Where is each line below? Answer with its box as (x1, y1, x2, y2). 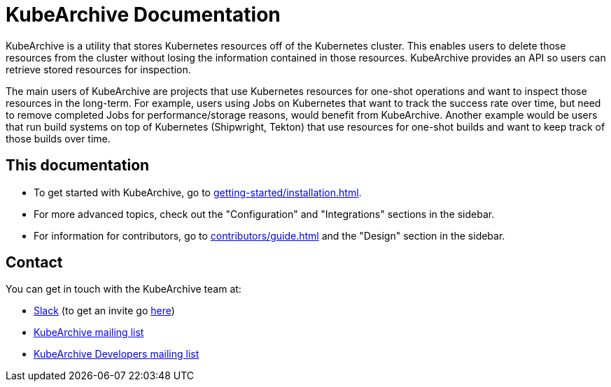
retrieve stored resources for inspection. (6, 63, 191, 75)
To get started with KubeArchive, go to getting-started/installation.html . (34, 186, 362, 198)
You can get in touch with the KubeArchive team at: (6, 283, 241, 295)
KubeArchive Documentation (6, 3, 281, 27)
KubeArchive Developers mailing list (34, 348, 199, 360)
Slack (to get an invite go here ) (34, 305, 175, 317)
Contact (6, 254, 63, 272)
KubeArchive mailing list (34, 326, 144, 339)
